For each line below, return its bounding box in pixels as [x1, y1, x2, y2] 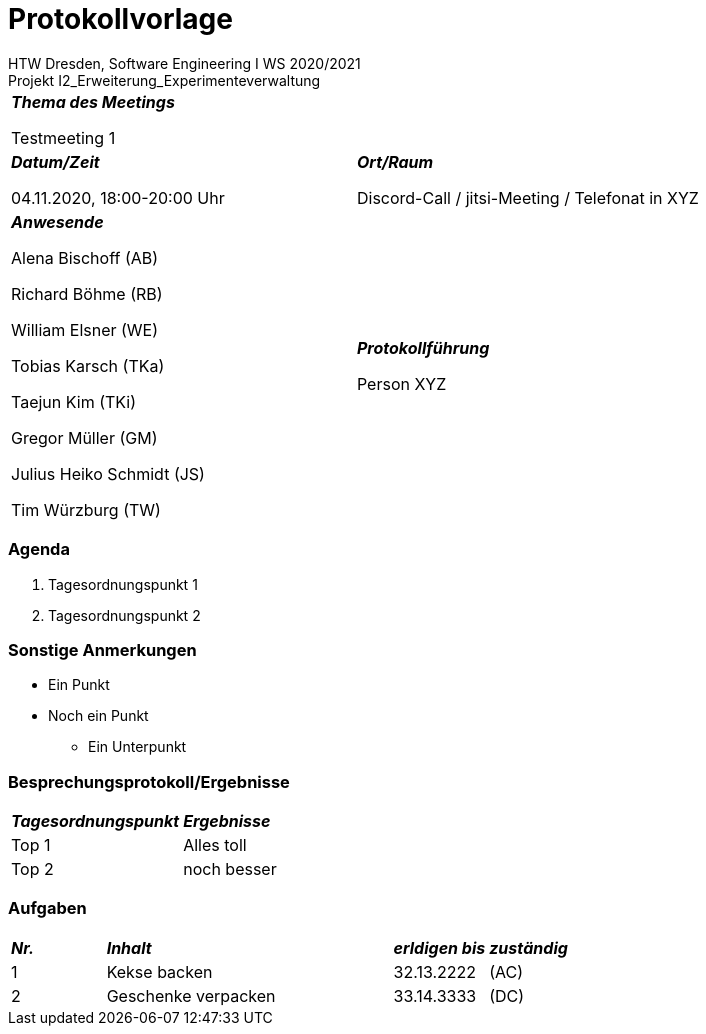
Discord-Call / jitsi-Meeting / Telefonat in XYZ [356, 187, 699, 208]
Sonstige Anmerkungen [8, 639, 197, 660]
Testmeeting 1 [11, 127, 116, 148]
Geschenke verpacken [106, 985, 276, 1006]
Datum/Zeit [11, 151, 100, 172]
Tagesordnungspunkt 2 [48, 606, 201, 624]
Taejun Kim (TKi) [11, 391, 137, 412]
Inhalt [106, 937, 152, 958]
